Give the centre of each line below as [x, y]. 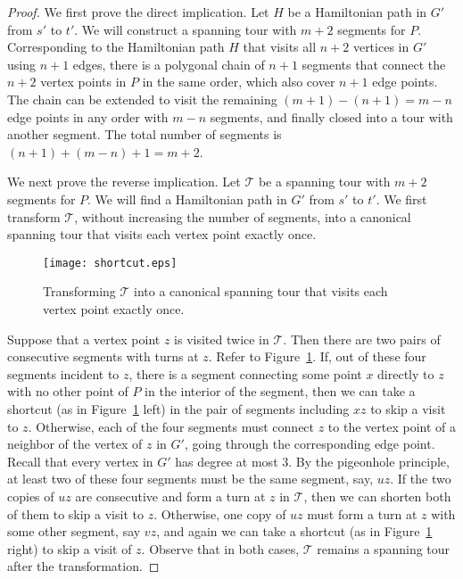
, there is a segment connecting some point [245, 373]
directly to [406, 373]
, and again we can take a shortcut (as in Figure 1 [294, 531]
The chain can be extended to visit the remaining [142, 99]
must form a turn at [362, 513]
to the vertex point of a [392, 426]
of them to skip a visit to [75, 513]
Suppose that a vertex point [84, 339]
